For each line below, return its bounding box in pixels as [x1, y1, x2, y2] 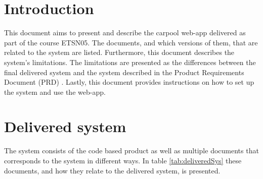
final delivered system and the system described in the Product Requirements [4, 67, 244, 77]
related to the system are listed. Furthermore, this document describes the [4, 47, 235, 57]
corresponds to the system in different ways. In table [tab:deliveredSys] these [4, 155, 242, 165]
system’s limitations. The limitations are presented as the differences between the [4, 56, 256, 67]
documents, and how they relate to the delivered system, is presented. [4, 165, 221, 175]
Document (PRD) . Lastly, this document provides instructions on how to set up [4, 77, 254, 87]
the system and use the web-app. [4, 86, 106, 97]
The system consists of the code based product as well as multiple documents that [4, 145, 259, 156]
